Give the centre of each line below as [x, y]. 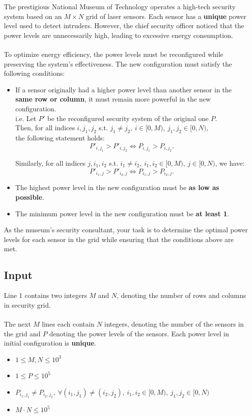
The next [17, 323]
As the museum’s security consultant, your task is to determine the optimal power [126, 230]
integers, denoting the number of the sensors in [174, 323]
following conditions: [34, 73]
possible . [30, 197]
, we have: [230, 163]
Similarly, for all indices [50, 163]
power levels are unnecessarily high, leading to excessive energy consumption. [118, 35]
